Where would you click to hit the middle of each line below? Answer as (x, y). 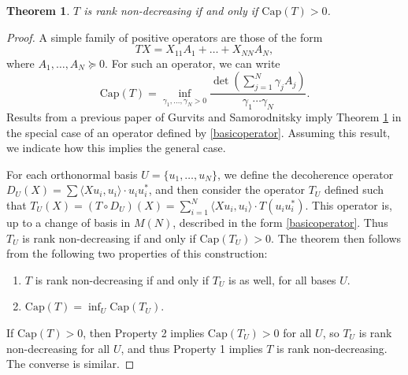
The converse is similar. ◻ (70, 364)
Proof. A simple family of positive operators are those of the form (165, 37)
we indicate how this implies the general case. (116, 148)
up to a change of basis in (69, 223)
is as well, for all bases (282, 279)
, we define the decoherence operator (305, 174)
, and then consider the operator (226, 189)
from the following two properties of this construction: (137, 253)
